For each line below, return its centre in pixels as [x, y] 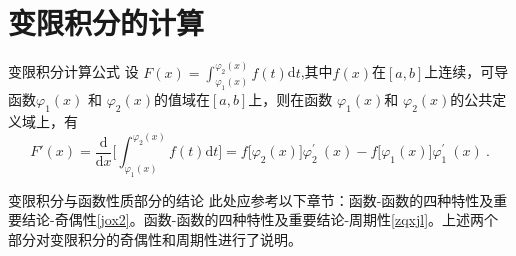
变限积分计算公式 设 [73, 71]
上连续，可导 [466, 71]
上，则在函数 [290, 99]
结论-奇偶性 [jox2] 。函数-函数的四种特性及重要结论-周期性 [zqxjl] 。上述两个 [260, 219]
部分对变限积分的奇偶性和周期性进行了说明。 [155, 239]
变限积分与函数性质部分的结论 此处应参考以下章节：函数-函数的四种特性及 [251, 199]
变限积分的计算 [106, 22]
